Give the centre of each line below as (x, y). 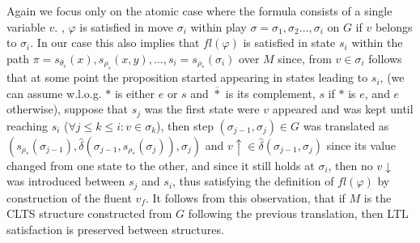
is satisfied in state (289, 43)
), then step (185, 125)
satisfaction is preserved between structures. (115, 230)
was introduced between (66, 181)
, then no (350, 165)
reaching (27, 125)
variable (26, 26)
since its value (361, 145)
